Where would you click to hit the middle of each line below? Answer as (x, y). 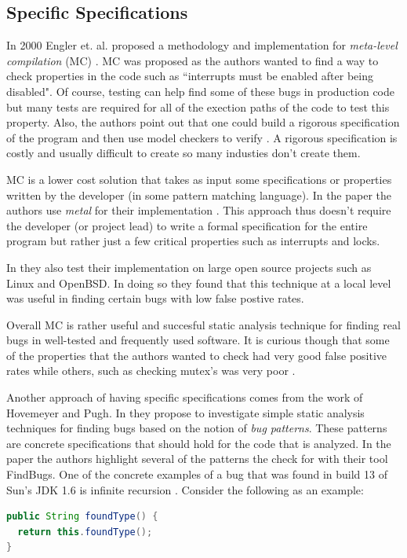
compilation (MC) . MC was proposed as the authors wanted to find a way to (193, 60)
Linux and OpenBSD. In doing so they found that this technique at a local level (199, 283)
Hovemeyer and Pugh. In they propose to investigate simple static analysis (185, 412)
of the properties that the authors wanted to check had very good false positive (197, 355)
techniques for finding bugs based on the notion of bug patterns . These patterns (197, 428)
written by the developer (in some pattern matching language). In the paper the (199, 195)
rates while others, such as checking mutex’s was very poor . (151, 371)
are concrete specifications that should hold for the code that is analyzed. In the (199, 443)
